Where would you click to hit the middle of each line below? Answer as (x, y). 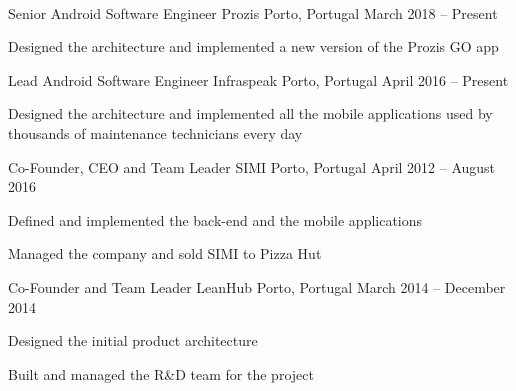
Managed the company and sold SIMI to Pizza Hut (165, 253)
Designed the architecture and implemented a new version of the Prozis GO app (253, 46)
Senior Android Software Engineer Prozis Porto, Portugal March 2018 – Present (253, 12)
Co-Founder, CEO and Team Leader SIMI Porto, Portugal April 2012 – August (252, 166)
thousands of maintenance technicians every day (155, 132)
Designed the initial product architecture (133, 340)
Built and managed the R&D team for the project (161, 373)
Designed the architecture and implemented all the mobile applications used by (250, 113)
